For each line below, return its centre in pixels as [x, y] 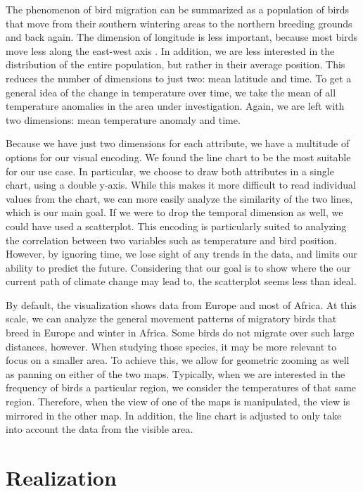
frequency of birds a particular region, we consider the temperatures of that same [181, 387]
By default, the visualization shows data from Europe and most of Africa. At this [181, 304]
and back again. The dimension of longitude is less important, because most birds [181, 37]
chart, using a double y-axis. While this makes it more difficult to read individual [181, 185]
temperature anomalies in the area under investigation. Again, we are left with [175, 106]
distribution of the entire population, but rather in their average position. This [176, 64]
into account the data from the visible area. [100, 429]
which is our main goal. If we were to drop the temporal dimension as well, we [174, 212]
